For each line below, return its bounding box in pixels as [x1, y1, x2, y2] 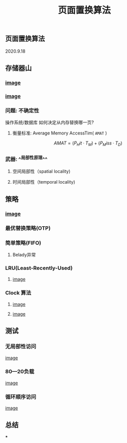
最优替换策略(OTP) [5, 224, 51, 231]
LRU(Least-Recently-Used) [5, 264, 73, 271]
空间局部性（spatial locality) [12, 168, 71, 174]
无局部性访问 [5, 343, 37, 350]
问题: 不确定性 [5, 107, 39, 114]
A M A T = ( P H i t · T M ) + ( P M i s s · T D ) [54, 140, 122, 147]
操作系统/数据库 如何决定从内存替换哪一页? [5, 119, 94, 125]
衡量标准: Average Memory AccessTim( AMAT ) [12, 130, 107, 136]
